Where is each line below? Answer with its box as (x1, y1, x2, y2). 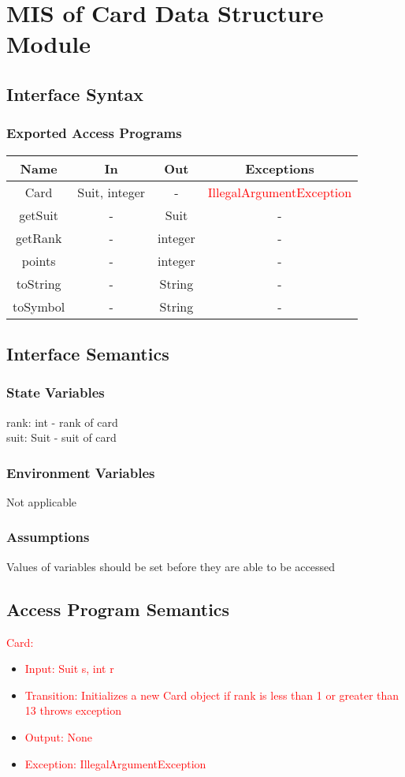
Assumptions (6, 527, 90, 547)
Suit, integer (77, 182, 146, 201)
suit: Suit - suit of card (6, 429, 117, 446)
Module (6, 28, 91, 60)
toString (16, 274, 61, 293)
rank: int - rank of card (6, 413, 118, 430)
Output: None (24, 728, 92, 745)
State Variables (6, 383, 105, 402)
